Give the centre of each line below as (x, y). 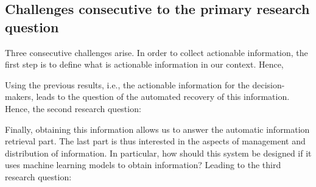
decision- (269, 84)
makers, (19, 97)
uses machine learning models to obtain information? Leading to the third (143, 165)
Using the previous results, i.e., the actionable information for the (127, 84)
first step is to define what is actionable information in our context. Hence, (144, 64)
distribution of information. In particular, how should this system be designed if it (158, 153)
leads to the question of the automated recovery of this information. (163, 97)
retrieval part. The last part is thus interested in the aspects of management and (155, 141)
